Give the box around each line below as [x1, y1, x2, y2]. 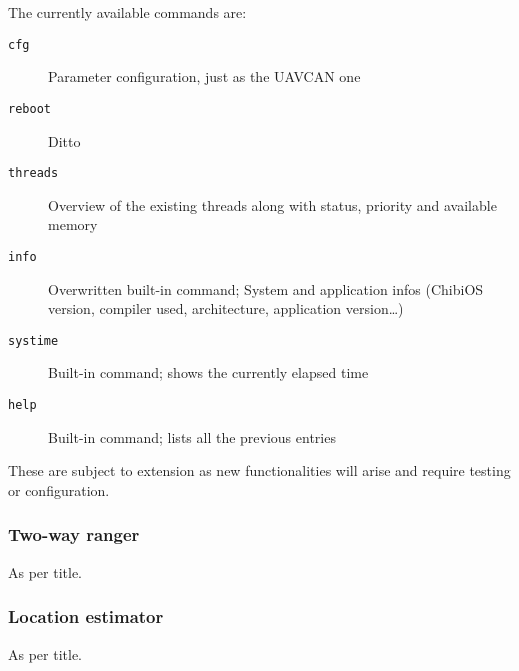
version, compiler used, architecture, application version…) [48, 298, 404, 319]
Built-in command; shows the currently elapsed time [48, 362, 369, 383]
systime [8, 333, 59, 348]
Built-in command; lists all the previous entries [48, 426, 336, 447]
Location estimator [8, 604, 164, 629]
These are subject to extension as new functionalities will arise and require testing [8, 460, 511, 481]
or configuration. [8, 479, 110, 500]
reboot [8, 101, 51, 116]
